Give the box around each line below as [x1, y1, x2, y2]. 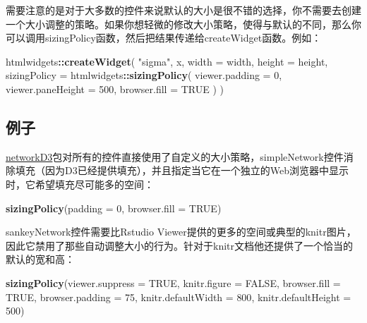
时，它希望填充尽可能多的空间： [6, 176, 154, 191]
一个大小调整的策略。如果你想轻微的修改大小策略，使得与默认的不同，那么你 [6, 16, 361, 31]
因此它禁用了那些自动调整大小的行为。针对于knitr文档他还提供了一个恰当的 [6, 238, 353, 252]
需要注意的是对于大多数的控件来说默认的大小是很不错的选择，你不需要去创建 [6, 3, 361, 17]
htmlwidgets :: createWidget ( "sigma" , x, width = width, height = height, [6, 54, 328, 68]
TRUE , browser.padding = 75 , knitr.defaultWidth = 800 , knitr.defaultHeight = [6, 289, 351, 304]
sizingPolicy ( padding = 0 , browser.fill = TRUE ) [6, 200, 222, 215]
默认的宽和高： [6, 252, 75, 267]
